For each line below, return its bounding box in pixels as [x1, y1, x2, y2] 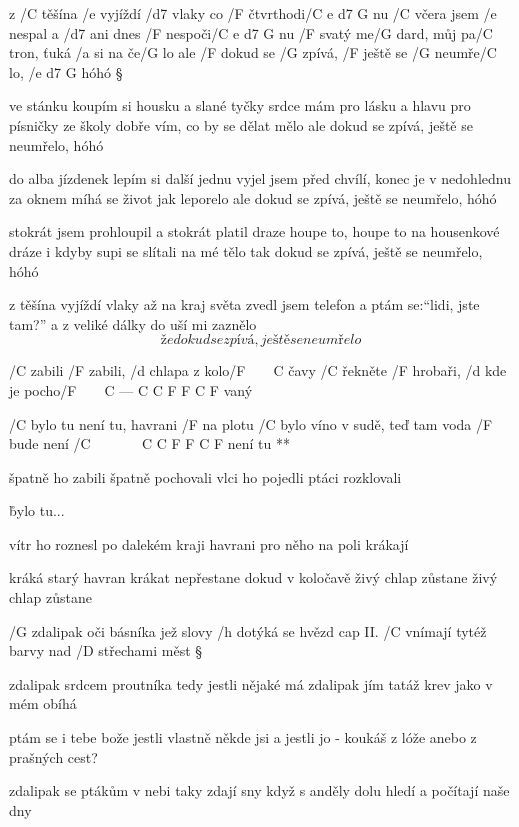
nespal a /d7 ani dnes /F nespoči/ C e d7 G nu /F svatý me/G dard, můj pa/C [9, 22, 493, 43]
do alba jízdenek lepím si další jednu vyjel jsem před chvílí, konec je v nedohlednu [9, 168, 511, 189]
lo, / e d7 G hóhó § [9, 61, 123, 82]
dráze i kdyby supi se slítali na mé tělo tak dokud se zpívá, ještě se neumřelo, [9, 240, 483, 261]
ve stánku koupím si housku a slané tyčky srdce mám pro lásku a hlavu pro [9, 95, 471, 116]
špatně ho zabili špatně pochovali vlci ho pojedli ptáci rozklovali [9, 466, 402, 487]
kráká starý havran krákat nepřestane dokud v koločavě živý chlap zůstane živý [9, 567, 498, 588]
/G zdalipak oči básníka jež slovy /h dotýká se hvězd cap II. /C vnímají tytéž [9, 620, 487, 641]
